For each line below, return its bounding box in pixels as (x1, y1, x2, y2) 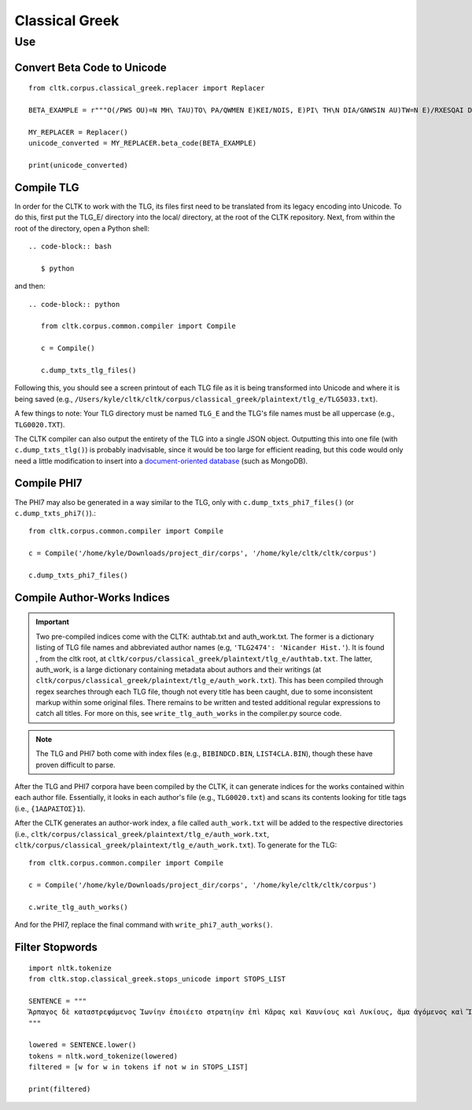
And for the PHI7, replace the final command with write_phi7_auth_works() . (14, 920, 273, 930)
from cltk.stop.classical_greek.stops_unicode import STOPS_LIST (28, 975, 286, 983)
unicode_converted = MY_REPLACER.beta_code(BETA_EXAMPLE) (28, 138, 257, 148)
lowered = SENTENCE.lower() (28, 1041, 137, 1049)
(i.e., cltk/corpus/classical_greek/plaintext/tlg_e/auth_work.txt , (14, 829, 270, 839)
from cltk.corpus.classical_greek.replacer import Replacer (28, 83, 265, 93)
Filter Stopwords (14, 941, 98, 954)
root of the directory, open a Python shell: (14, 223, 149, 233)
